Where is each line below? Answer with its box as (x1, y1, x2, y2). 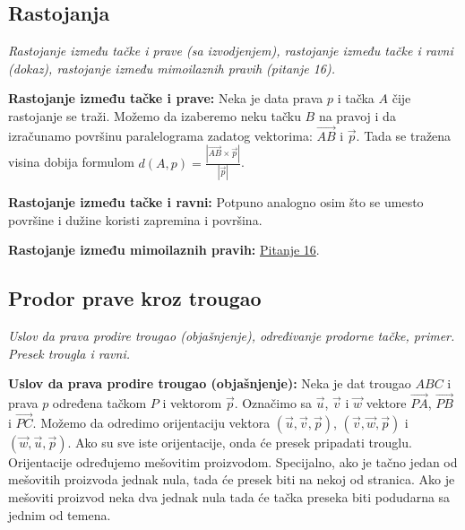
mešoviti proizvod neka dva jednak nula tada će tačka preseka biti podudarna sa (8, 488, 451, 506)
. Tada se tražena (356, 126, 452, 144)
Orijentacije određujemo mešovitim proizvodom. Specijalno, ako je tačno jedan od (8, 452, 458, 471)
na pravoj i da (318, 106, 396, 125)
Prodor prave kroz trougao (8, 284, 262, 312)
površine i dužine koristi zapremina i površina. (8, 210, 263, 229)
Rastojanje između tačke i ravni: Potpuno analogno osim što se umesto (8, 193, 424, 212)
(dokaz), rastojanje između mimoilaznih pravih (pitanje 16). (8, 58, 336, 77)
